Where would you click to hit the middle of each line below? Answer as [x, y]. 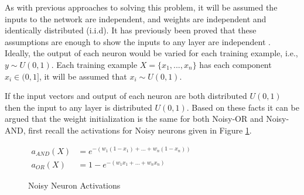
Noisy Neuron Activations [74, 185]
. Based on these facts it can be [243, 107]
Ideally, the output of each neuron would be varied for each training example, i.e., [151, 53]
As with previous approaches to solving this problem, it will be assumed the [141, 7]
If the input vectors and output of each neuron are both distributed [126, 96]
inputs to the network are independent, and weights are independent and [136, 18]
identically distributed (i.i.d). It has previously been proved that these [131, 30]
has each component [235, 64]
